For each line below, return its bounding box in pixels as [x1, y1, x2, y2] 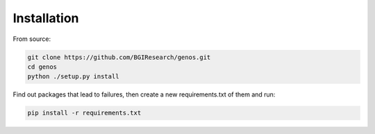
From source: [12, 35, 51, 43]
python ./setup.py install [27, 73, 119, 81]
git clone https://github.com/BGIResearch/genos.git [27, 53, 211, 61]
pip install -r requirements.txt [27, 109, 142, 117]
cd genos [27, 62, 58, 71]
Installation [12, 10, 79, 26]
